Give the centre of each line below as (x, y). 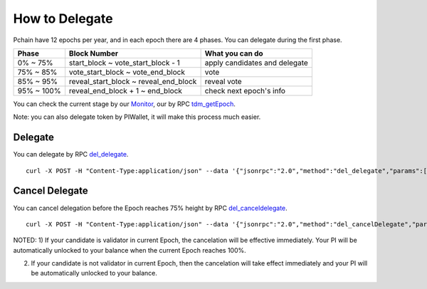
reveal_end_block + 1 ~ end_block (126, 90)
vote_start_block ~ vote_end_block (127, 72)
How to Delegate (63, 19)
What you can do (234, 53)
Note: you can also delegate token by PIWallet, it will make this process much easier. (137, 117)
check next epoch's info (245, 90)
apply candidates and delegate (257, 63)
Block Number (94, 53)
